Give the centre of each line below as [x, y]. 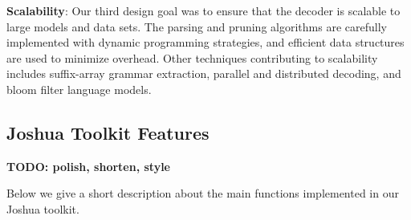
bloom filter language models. [79, 89]
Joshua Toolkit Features [108, 132]
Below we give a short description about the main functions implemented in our [203, 193]
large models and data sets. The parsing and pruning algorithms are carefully [197, 26]
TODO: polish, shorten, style [88, 166]
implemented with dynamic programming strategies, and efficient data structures [205, 42]
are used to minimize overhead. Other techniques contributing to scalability [192, 57]
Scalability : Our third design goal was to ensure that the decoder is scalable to [203, 10]
